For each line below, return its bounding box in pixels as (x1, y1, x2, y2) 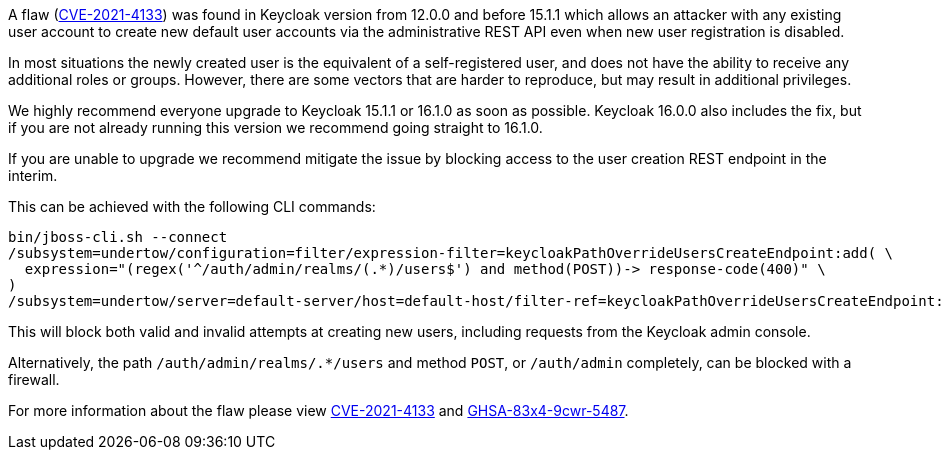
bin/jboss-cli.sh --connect (8, 229, 228, 245)
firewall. (8, 371, 60, 388)
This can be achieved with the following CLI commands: (8, 198, 376, 215)
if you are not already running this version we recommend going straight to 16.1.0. (8, 119, 543, 136)
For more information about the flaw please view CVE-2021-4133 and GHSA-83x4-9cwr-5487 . (8, 402, 629, 419)
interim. (8, 167, 58, 184)
